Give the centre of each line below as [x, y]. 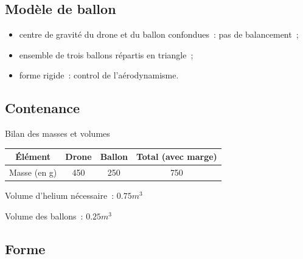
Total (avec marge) [176, 157]
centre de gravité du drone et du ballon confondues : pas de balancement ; [159, 34]
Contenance [43, 108]
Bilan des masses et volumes [57, 133]
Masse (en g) [33, 172]
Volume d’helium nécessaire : [60, 195]
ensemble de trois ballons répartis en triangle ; [106, 54]
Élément [33, 157]
